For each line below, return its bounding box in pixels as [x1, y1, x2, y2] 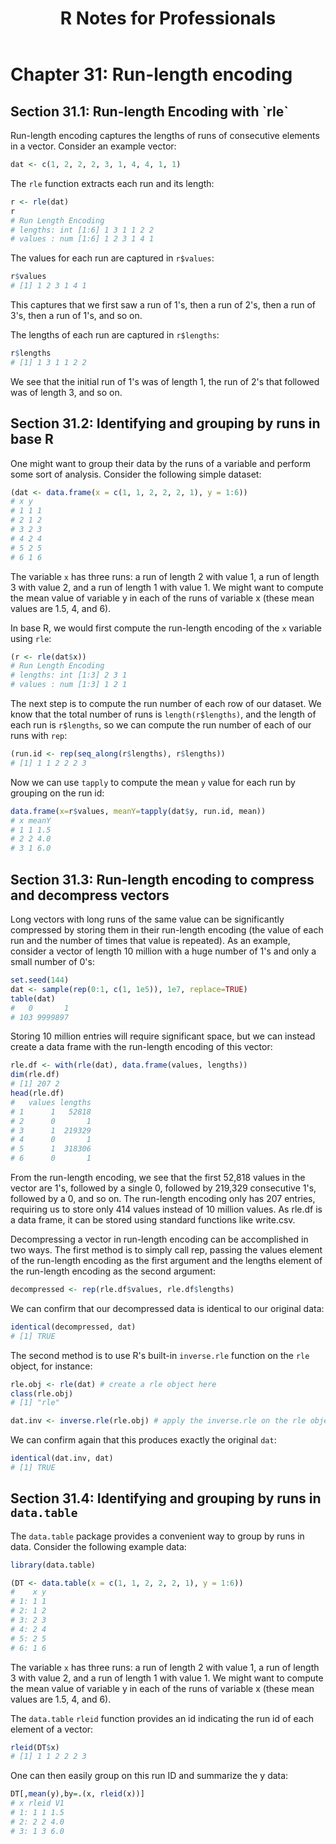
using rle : [10, 632, 52, 644]
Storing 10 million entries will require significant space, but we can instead [10, 1030, 316, 1042]
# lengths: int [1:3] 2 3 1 [10, 670, 128, 681]
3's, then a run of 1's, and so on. [10, 310, 143, 321]
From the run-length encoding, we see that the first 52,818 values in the [10, 1172, 306, 1183]
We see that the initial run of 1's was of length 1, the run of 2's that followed [10, 375, 320, 387]
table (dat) [10, 993, 56, 1004]
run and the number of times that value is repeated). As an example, [10, 935, 291, 946]
